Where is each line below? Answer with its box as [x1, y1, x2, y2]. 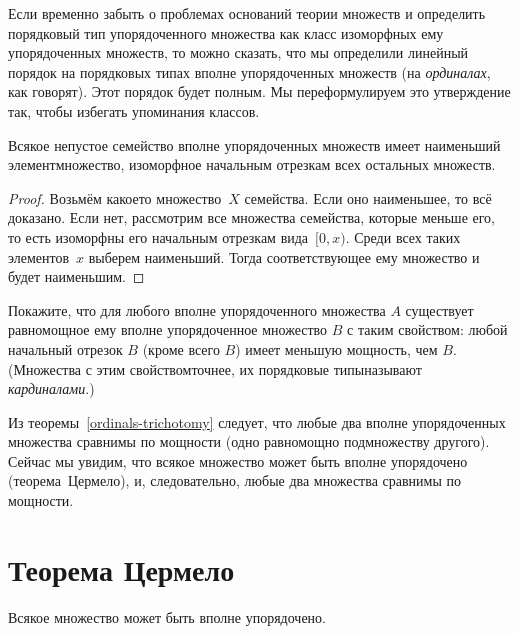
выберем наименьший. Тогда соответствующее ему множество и [88, 246, 480, 267]
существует [405, 299, 474, 320]
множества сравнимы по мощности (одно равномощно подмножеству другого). [8, 431, 490, 452]
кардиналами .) [8, 378, 95, 399]
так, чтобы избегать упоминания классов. [8, 100, 260, 121]
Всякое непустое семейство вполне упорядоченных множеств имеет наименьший [8, 134, 501, 155]
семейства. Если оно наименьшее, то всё [244, 187, 492, 208]
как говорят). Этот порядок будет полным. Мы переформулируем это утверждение [8, 81, 511, 102]
